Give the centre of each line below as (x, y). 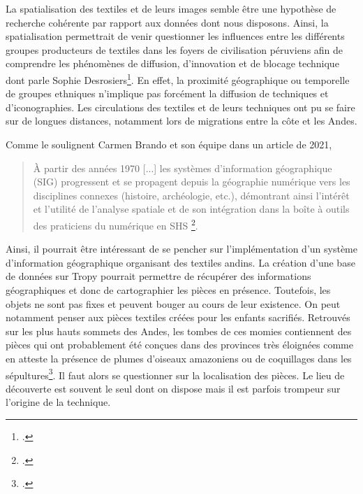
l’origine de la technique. (58, 402)
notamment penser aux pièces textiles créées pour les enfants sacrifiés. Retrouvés (178, 317)
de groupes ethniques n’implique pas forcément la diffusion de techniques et (167, 93)
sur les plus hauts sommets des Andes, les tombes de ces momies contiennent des (179, 331)
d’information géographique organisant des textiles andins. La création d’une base (180, 262)
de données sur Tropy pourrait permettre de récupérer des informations (158, 276)
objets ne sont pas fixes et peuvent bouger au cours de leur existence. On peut (173, 303)
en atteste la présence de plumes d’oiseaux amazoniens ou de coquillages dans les (179, 358)
